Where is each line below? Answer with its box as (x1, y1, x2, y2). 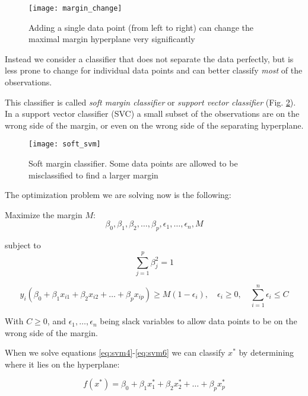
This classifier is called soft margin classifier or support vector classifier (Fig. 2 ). (5, 95, 296, 108)
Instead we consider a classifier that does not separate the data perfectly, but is (5, 52, 294, 65)
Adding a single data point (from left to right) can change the (28, 21, 253, 33)
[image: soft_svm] (28, 140, 101, 149)
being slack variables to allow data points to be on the (100, 315, 297, 327)
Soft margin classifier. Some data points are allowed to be (28, 157, 238, 170)
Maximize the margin (5, 208, 82, 221)
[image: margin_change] (28, 4, 122, 12)
